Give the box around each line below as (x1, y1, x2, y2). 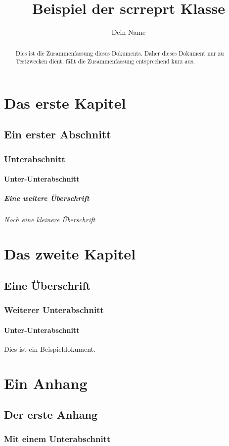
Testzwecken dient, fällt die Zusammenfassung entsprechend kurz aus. (15, 57, 195, 65)
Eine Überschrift (4, 277, 91, 293)
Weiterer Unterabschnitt (4, 304, 104, 316)
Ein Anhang (4, 373, 88, 393)
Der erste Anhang (4, 407, 97, 422)
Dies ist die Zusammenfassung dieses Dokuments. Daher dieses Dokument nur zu (15, 49, 224, 57)
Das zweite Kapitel (4, 244, 136, 264)
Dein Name (111, 27, 146, 37)
